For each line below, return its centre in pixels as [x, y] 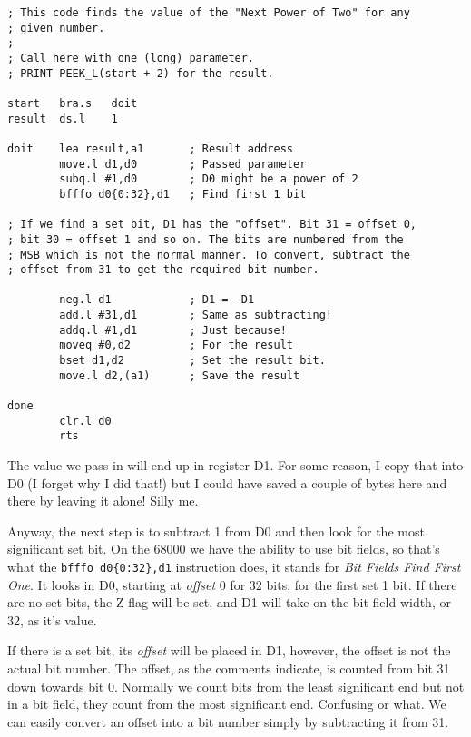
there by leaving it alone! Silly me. [103, 501]
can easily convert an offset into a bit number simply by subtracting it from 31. [228, 721]
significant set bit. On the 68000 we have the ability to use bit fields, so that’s [224, 549]
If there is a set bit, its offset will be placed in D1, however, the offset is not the [229, 650]
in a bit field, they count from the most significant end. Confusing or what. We [227, 704]
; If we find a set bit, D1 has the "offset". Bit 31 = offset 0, [212, 225]
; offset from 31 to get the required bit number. [163, 270]
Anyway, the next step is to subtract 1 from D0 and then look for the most [216, 531]
